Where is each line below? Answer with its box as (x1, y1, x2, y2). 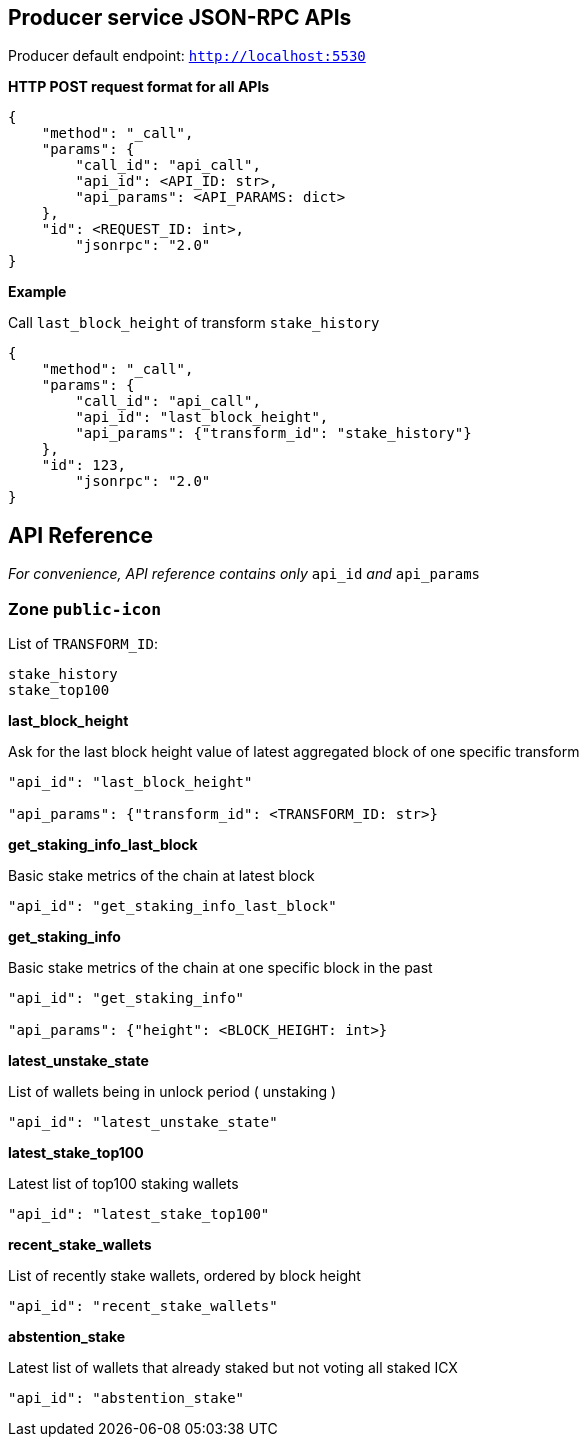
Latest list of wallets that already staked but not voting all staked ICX (8, 1359, 458, 1377)
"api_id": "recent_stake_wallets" (8, 1298, 278, 1315)
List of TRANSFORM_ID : (8, 635, 158, 653)
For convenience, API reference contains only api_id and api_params (8, 565, 481, 583)
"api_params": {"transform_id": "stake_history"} (75, 425, 472, 442)
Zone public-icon (8, 598, 162, 619)
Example (8, 283, 67, 301)
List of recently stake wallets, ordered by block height (8, 1267, 361, 1285)
